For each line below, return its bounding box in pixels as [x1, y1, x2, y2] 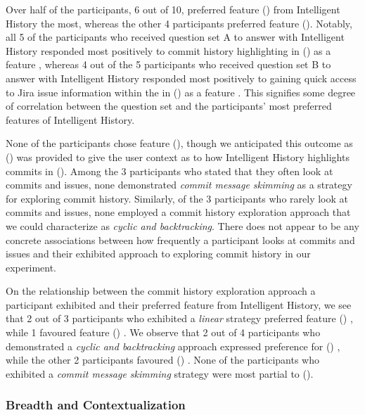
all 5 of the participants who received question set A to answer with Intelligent [6, 30, 345, 44]
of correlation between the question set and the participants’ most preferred [6, 98, 332, 113]
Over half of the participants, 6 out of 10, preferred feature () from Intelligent [6, 2, 340, 16]
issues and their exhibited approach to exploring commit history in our [6, 246, 311, 261]
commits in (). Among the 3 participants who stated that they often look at [6, 163, 333, 178]
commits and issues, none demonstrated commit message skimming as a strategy [6, 177, 352, 192]
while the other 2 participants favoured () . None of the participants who [6, 352, 319, 367]
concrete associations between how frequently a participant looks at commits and [6, 232, 355, 247]
